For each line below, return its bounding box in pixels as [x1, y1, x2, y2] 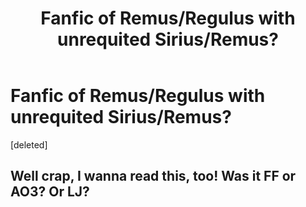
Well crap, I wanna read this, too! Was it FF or [10, 168, 297, 185]
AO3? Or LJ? [10, 183, 90, 201]
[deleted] [10, 138, 48, 151]
